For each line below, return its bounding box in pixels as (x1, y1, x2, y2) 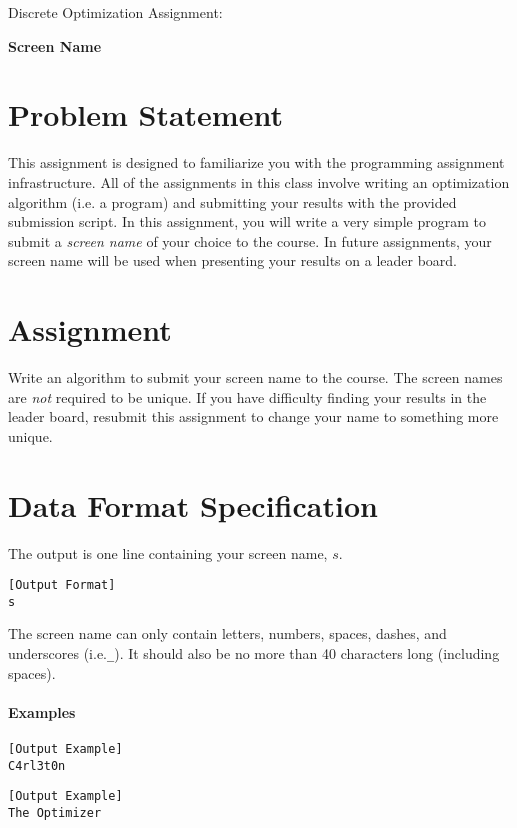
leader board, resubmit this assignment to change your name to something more (8, 406, 499, 427)
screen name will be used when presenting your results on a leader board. (8, 250, 457, 271)
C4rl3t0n (8, 758, 66, 773)
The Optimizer (8, 806, 102, 821)
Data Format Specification (8, 484, 378, 525)
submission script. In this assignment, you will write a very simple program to (8, 211, 486, 232)
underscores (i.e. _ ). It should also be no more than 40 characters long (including (8, 643, 500, 663)
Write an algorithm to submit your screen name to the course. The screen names (8, 367, 503, 387)
